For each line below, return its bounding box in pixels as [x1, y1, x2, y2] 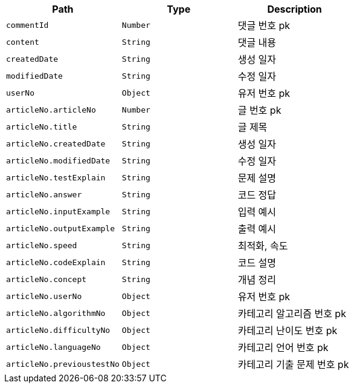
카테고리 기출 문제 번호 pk [237, 358, 349, 370]
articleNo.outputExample [6, 223, 115, 233]
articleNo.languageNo [6, 342, 101, 352]
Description [267, 3, 322, 15]
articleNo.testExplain [6, 173, 106, 182]
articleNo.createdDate [6, 139, 106, 148]
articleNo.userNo [6, 291, 82, 301]
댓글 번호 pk [237, 19, 291, 31]
